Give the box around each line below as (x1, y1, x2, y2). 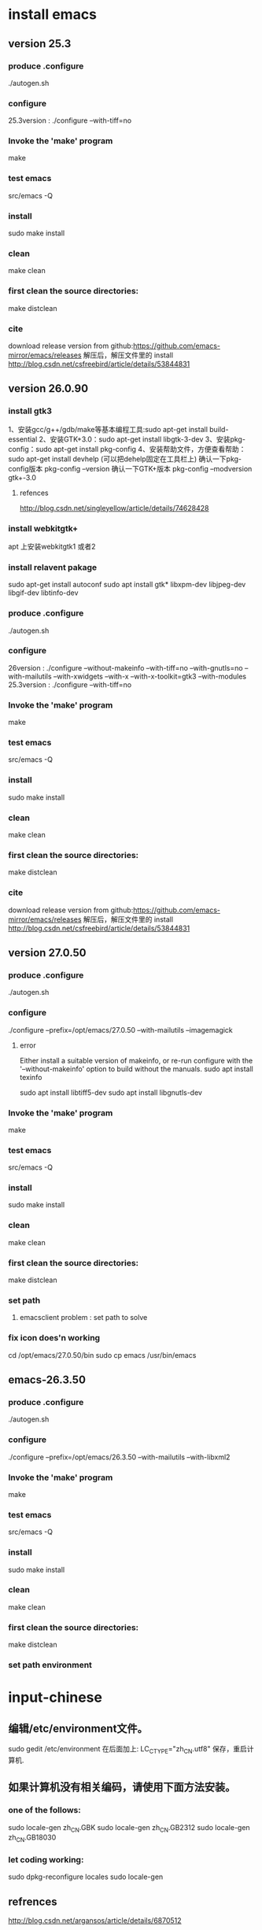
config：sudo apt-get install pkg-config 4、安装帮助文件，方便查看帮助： (8, 444, 246, 453)
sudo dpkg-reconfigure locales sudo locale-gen (8, 1872, 164, 1882)
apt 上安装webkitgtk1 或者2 (8, 542, 96, 551)
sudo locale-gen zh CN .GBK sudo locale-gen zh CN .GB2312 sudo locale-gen (8, 1822, 250, 1834)
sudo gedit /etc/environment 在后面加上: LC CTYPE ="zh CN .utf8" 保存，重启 (8, 1744, 248, 1755)
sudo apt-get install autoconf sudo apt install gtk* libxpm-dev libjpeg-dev (8, 580, 246, 590)
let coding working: (8, 1854, 84, 1865)
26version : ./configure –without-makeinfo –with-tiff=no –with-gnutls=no (8, 663, 243, 672)
